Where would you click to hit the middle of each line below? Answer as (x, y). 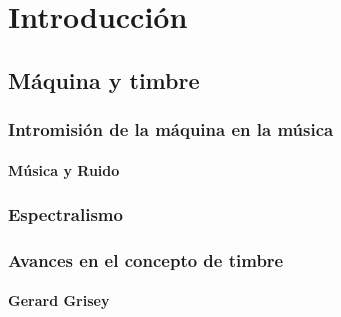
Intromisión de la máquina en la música (171, 129)
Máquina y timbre (104, 79)
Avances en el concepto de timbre (146, 259)
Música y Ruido (64, 169)
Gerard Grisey (59, 300)
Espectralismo (65, 214)
